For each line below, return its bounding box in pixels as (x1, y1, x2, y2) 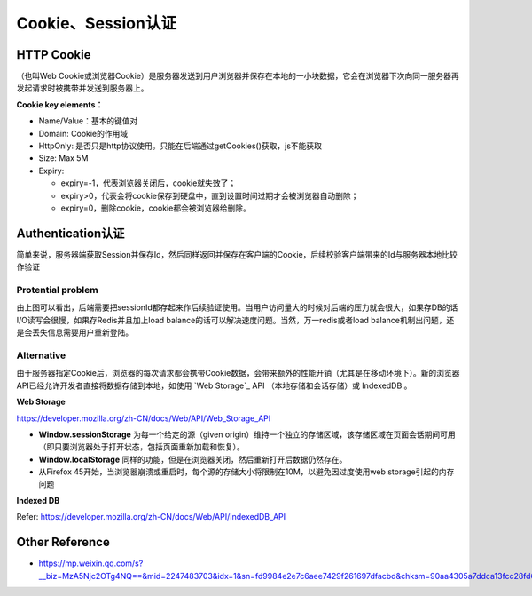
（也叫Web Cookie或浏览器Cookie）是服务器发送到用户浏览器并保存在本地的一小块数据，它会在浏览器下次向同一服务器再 (16, 71, 460, 82)
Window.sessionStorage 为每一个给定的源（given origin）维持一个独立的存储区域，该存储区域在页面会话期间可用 (38, 429, 456, 440)
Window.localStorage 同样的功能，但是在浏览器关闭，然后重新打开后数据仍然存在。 (38, 454, 348, 465)
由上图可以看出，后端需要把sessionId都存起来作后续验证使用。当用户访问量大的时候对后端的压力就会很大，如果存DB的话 (16, 302, 458, 313)
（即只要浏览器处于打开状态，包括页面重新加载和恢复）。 (38, 441, 245, 452)
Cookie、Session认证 (16, 13, 177, 33)
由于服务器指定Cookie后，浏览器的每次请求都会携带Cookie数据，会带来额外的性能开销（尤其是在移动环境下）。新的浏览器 (16, 368, 460, 378)
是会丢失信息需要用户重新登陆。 (16, 327, 133, 338)
